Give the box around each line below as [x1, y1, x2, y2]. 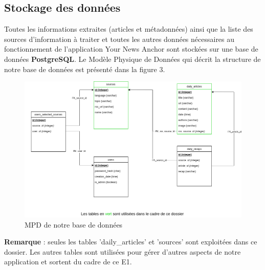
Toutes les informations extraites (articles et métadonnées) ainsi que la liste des [4, 24, 253, 34]
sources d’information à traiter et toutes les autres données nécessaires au [4, 33, 235, 44]
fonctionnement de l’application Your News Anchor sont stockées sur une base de [4, 43, 258, 54]
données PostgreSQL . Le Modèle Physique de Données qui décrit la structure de [4, 53, 261, 64]
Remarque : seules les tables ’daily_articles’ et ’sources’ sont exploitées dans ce [4, 236, 257, 247]
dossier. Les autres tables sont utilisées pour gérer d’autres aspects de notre [4, 246, 241, 257]
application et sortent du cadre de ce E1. [4, 256, 132, 267]
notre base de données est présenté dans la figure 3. [4, 63, 165, 74]
